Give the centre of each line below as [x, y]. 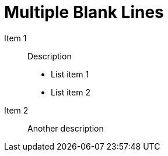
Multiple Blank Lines [84, 12]
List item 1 [70, 74]
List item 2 [71, 92]
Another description [66, 128]
